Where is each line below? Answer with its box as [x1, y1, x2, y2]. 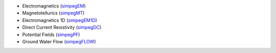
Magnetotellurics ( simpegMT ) [22, 10, 85, 16]
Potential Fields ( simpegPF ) [22, 31, 80, 38]
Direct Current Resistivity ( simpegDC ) [22, 24, 102, 31]
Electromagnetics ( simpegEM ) [22, 3, 86, 9]
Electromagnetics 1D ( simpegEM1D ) [22, 17, 97, 23]
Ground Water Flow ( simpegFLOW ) [22, 38, 96, 44]
